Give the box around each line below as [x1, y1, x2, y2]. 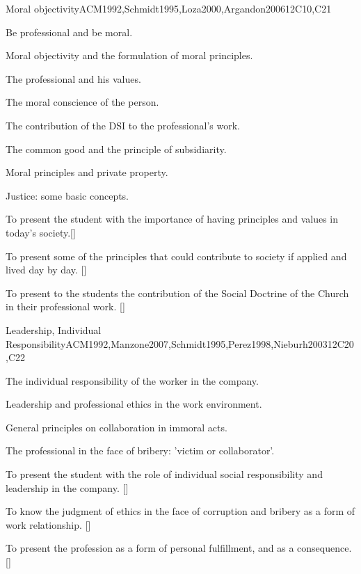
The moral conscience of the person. [6, 95, 159, 109]
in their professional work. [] [6, 299, 125, 314]
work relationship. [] [6, 517, 91, 532]
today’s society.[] [6, 225, 76, 239]
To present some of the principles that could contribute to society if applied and [6, 248, 347, 263]
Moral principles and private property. [6, 165, 168, 180]
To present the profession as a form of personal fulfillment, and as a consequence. [6, 541, 352, 555]
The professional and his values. [6, 71, 141, 86]
